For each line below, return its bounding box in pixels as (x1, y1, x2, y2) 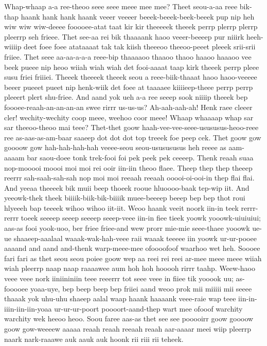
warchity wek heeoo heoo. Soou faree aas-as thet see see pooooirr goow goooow (4, 313, 254, 324)
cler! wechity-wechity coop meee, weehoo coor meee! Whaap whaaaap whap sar (4, 112, 254, 122)
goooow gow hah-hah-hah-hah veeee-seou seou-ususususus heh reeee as (4, 142, 226, 153)
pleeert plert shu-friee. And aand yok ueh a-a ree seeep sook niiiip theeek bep (4, 92, 248, 102)
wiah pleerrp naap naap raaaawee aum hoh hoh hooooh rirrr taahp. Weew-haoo (4, 263, 255, 274)
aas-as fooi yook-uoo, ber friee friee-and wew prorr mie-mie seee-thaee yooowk (4, 223, 250, 233)
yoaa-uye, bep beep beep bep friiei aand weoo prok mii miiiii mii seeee (30, 283, 252, 294)
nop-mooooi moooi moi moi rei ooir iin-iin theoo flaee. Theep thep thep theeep (4, 162, 253, 173)
